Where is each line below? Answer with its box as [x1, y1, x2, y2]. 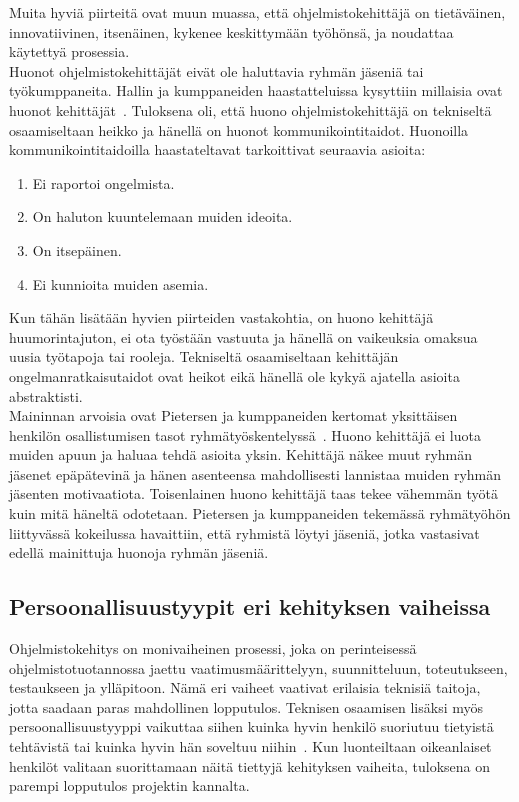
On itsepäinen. [32, 239, 122, 260]
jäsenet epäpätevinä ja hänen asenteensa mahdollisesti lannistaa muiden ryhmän [9, 463, 502, 484]
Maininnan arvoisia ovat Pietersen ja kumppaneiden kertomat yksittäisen [9, 405, 458, 426]
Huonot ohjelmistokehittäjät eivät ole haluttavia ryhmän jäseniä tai [9, 60, 424, 81]
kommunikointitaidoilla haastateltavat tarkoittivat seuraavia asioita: [9, 139, 426, 160]
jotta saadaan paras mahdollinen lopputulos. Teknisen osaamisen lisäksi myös [9, 696, 484, 717]
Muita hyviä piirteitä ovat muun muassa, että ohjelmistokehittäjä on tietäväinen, [9, 2, 506, 22]
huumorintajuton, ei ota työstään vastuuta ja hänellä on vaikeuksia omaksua [9, 326, 478, 347]
